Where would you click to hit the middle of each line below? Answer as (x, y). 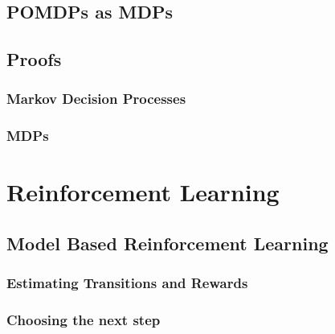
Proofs (34, 59)
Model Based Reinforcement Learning (167, 243)
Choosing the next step (84, 320)
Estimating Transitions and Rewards (127, 283)
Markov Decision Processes (96, 99)
